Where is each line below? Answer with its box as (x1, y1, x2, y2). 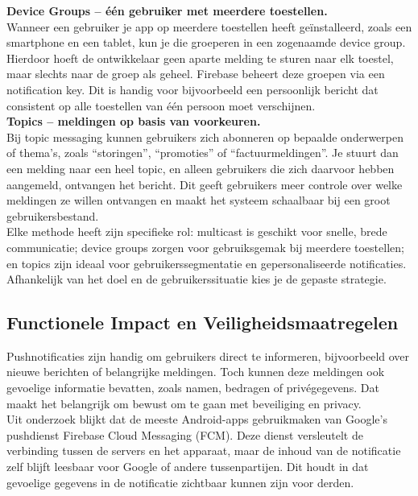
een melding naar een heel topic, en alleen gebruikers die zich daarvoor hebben (6, 159, 395, 176)
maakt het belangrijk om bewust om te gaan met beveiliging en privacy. (6, 395, 362, 411)
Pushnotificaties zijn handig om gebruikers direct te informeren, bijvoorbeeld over (6, 347, 410, 364)
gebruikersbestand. (6, 207, 99, 224)
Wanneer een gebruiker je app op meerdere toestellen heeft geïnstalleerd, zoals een (6, 18, 412, 35)
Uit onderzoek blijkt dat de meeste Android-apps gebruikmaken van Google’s (6, 411, 387, 428)
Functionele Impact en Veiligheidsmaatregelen (6, 310, 399, 335)
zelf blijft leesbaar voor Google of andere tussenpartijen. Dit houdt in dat (6, 458, 369, 475)
